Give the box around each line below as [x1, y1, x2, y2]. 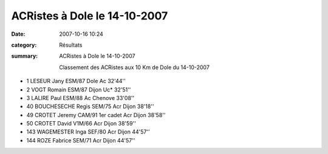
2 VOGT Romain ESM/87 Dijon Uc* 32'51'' [26, 85, 131, 93]
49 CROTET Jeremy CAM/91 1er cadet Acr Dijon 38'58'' [26, 111, 166, 118]
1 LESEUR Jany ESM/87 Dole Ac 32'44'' [26, 78, 126, 85]
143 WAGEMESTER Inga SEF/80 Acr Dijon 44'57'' [26, 128, 150, 136]
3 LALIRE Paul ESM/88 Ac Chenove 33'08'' [26, 94, 135, 101]
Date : [11, 30, 26, 38]
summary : [11, 52, 38, 60]
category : [11, 41, 37, 49]
